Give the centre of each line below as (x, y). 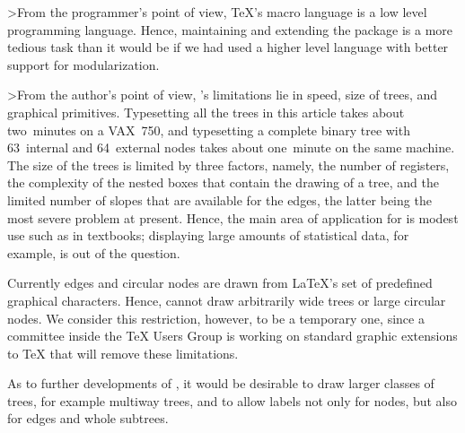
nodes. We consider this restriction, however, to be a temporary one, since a (216, 318)
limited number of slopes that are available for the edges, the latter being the (219, 199)
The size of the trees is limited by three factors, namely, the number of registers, (228, 165)
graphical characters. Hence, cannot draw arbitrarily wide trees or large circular (227, 300)
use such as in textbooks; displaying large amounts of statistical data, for (208, 235)
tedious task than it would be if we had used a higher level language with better (228, 47)
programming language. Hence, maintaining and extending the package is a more (230, 29)
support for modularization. (83, 64)
